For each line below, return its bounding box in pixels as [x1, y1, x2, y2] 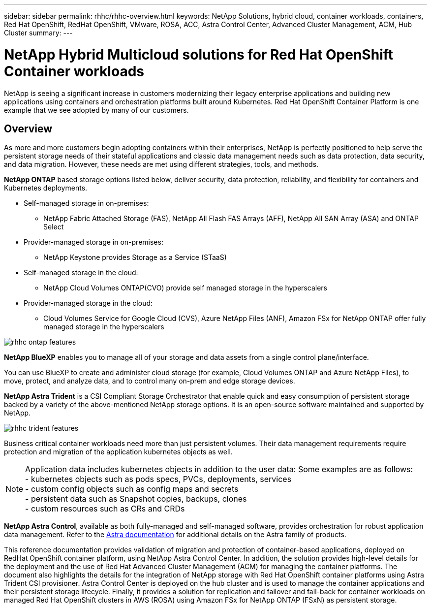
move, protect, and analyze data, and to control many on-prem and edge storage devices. [4, 377, 295, 385]
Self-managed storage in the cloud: [24, 268, 138, 277]
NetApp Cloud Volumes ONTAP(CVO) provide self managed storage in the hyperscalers [43, 284, 327, 292]
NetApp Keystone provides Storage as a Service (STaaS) [43, 253, 227, 262]
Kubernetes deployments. [4, 184, 88, 192]
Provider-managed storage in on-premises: [24, 238, 163, 247]
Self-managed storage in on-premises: [24, 199, 149, 208]
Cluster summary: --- [4, 29, 73, 37]
